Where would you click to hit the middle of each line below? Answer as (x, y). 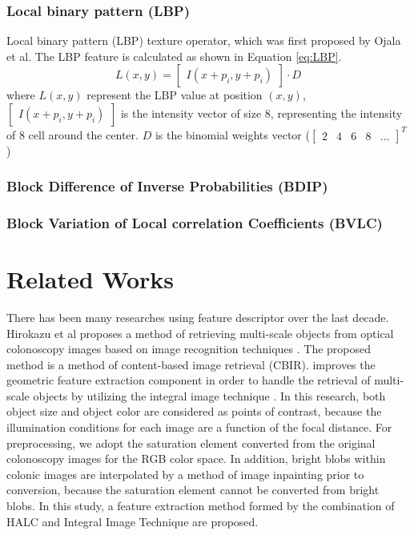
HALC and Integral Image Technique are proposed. (133, 521)
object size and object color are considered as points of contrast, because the (194, 411)
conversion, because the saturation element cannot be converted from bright (193, 490)
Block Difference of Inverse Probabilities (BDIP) (167, 186)
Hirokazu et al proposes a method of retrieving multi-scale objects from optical (200, 333)
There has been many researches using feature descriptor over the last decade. (198, 317)
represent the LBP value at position (175, 95)
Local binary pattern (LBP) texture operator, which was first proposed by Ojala (204, 40)
